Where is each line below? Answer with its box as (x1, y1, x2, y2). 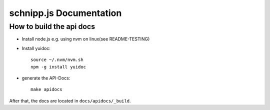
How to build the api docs (9, 22, 95, 31)
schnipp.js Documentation (9, 7, 122, 18)
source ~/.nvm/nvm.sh (30, 57, 83, 62)
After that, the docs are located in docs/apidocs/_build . (9, 97, 131, 103)
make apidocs (30, 86, 62, 92)
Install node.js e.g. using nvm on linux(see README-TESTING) (21, 36, 150, 42)
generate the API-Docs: (21, 75, 70, 81)
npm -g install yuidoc (30, 64, 86, 69)
